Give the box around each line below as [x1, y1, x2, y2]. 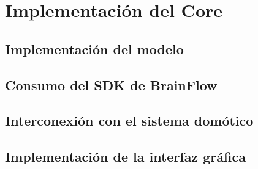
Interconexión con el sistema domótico [5, 111, 254, 130]
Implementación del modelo [5, 39, 184, 58]
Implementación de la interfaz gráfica [5, 147, 246, 166]
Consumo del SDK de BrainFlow [5, 75, 218, 94]
